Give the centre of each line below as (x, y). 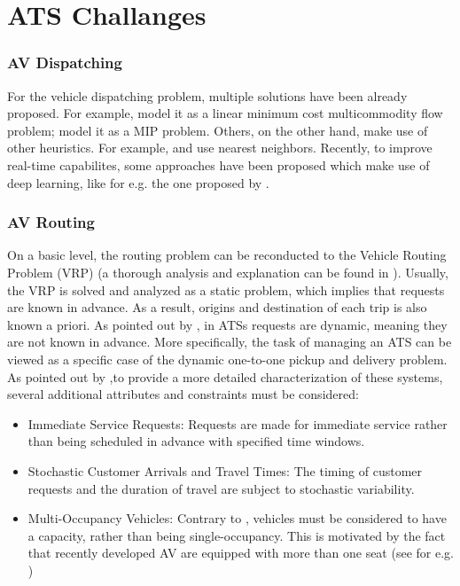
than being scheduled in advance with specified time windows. (196, 441)
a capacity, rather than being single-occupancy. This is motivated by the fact (237, 535)
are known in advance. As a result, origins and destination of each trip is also (217, 307)
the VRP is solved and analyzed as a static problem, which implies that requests (226, 289)
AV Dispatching (65, 63)
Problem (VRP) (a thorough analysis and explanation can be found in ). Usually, (228, 272)
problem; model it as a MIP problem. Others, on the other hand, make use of (218, 130)
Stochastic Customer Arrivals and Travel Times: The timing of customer (225, 470)
